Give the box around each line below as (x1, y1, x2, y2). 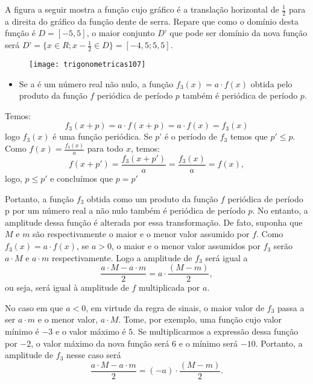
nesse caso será (66, 348, 121, 361)
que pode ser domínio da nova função (169, 26, 308, 39)
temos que (230, 130, 268, 143)
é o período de (164, 130, 218, 143)
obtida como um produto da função (87, 192, 218, 205)
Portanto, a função (5, 192, 74, 205)
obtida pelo (250, 77, 292, 90)
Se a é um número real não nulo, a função (19, 77, 174, 90)
